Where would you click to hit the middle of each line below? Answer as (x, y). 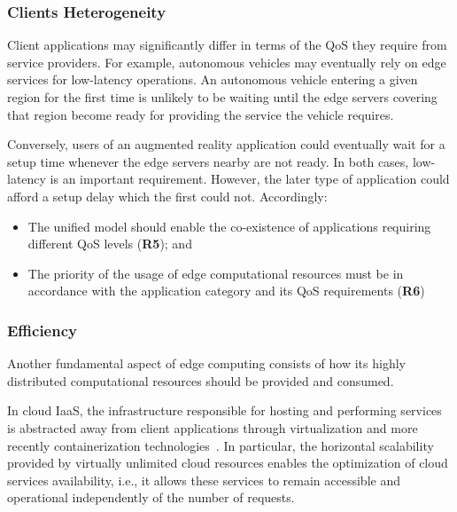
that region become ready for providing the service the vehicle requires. (201, 114)
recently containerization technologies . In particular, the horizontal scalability (221, 445)
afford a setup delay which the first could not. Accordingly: (167, 196)
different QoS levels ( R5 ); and (110, 244)
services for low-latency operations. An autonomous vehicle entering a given (213, 79)
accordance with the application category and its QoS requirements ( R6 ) (226, 291)
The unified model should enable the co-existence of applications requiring (229, 226)
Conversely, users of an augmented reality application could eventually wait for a (226, 144)
